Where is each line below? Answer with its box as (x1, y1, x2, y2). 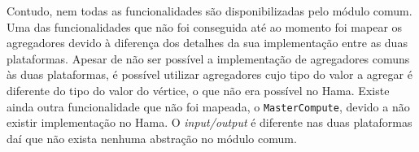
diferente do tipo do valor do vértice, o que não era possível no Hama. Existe (7, 81, 390, 98)
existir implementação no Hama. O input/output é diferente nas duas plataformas (7, 114, 412, 131)
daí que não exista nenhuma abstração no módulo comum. (7, 129, 297, 146)
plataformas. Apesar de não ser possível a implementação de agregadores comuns (7, 50, 410, 67)
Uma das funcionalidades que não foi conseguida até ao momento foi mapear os (7, 18, 403, 35)
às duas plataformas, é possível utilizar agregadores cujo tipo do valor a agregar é (7, 66, 412, 83)
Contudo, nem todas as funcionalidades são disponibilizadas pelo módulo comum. (7, 2, 412, 19)
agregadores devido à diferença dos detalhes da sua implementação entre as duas (7, 34, 408, 51)
